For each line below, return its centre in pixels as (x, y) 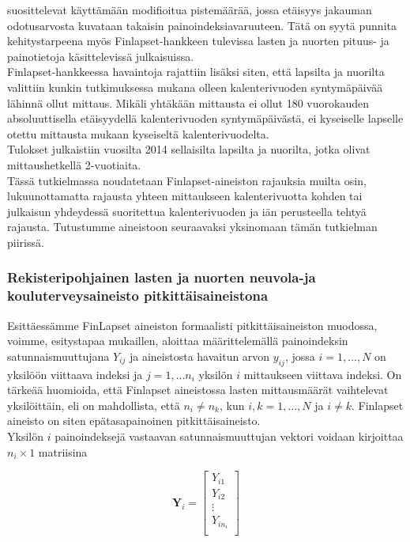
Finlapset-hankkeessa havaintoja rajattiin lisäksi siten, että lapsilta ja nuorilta (196, 72)
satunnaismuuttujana (58, 356)
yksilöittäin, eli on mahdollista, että (94, 405)
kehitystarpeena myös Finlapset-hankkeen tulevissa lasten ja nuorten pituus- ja (198, 41)
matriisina (63, 451)
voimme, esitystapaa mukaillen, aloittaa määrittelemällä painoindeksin (178, 341)
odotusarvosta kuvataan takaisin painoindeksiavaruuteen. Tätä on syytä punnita (202, 25)
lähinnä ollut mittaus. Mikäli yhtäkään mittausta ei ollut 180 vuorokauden (188, 102)
